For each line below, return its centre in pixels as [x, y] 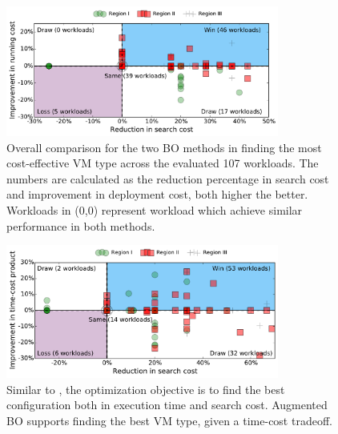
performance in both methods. [81, 225]
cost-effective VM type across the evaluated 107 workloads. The [163, 163]
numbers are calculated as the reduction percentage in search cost [168, 178]
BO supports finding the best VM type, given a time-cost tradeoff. [169, 420]
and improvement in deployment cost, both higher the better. [157, 194]
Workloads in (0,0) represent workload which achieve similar [155, 209]
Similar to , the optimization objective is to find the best [146, 389]
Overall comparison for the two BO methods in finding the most [164, 147]
